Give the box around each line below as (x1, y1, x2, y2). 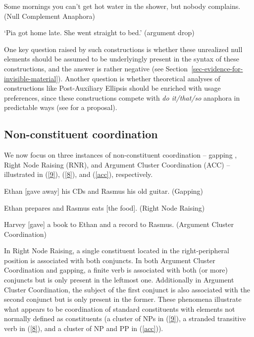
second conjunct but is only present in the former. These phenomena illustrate (4, 294, 242, 304)
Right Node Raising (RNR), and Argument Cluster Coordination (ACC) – (4, 159, 230, 169)
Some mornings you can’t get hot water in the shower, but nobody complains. (4, 1, 241, 11)
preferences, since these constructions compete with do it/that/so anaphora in (4, 92, 240, 103)
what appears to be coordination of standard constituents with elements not (4, 303, 235, 314)
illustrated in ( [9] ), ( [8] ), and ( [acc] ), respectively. (4, 169, 153, 179)
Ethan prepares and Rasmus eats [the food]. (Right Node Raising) (4, 202, 205, 213)
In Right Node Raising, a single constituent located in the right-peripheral (4, 245, 229, 256)
